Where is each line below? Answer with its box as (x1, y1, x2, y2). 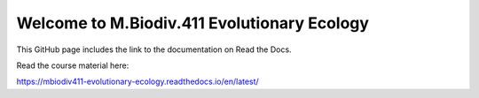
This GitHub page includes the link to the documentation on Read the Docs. (16, 44, 292, 55)
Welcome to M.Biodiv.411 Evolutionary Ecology (16, 13, 370, 33)
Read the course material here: (16, 60, 130, 71)
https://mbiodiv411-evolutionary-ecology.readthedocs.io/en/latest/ (16, 76, 259, 87)
